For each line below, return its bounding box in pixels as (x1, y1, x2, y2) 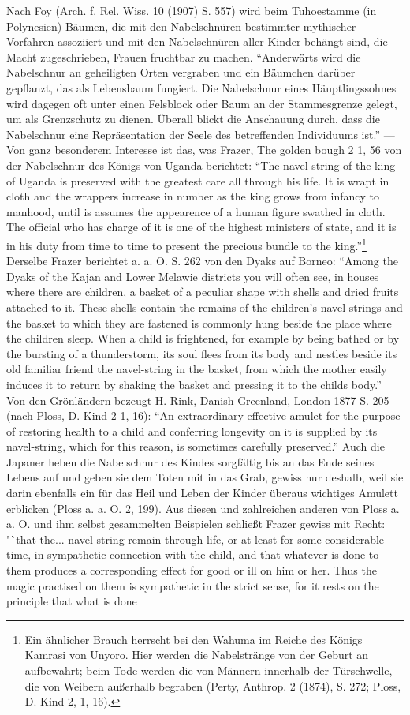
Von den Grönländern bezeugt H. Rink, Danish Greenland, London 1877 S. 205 (6, 391, 389, 408)
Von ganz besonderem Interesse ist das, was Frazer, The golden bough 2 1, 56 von (6, 141, 402, 158)
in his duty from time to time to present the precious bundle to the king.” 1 (6, 234, 367, 253)
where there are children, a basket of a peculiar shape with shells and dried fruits (6, 283, 399, 300)
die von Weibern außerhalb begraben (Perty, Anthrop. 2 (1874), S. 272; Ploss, (24, 677, 401, 694)
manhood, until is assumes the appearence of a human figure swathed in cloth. (6, 203, 386, 219)
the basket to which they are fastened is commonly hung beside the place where (6, 314, 392, 331)
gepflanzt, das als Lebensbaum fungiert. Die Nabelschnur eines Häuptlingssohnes (6, 79, 397, 95)
